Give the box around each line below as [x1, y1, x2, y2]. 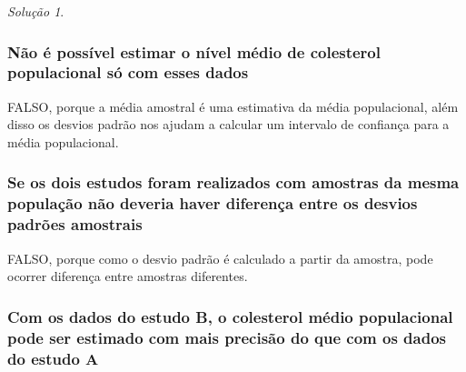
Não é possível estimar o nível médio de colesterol [7, 40, 381, 63]
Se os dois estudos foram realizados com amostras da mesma [7, 171, 460, 194]
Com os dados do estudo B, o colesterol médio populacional [7, 305, 453, 327]
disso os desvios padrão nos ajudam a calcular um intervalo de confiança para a [7, 115, 450, 134]
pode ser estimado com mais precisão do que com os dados [7, 326, 447, 348]
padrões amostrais [7, 213, 143, 236]
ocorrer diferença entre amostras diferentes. [7, 266, 248, 286]
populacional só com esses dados [7, 61, 249, 84]
